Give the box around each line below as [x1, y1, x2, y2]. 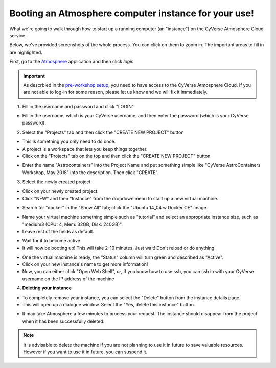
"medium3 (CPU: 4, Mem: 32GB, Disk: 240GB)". [22, 221, 123, 227]
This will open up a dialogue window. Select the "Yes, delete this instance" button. [22, 302, 195, 308]
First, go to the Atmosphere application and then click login [9, 59, 134, 65]
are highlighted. [9, 49, 43, 55]
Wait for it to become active [22, 237, 80, 243]
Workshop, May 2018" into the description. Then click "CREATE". [22, 169, 159, 176]
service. [9, 32, 27, 38]
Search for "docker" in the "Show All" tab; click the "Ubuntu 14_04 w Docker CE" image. [22, 205, 208, 211]
